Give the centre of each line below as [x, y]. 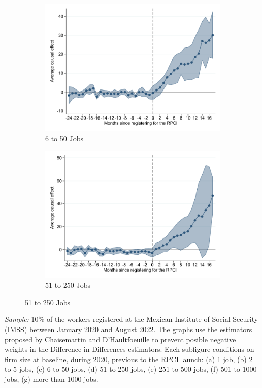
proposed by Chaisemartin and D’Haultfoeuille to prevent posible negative [120, 339]
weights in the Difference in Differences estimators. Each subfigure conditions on [129, 349]
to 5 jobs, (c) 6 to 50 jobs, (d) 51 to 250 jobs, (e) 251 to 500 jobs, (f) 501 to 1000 [131, 369]
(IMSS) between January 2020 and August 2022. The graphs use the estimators [128, 329]
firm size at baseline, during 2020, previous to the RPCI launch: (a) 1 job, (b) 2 [129, 359]
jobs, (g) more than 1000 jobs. [52, 379]
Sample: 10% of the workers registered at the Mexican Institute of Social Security [132, 319]
